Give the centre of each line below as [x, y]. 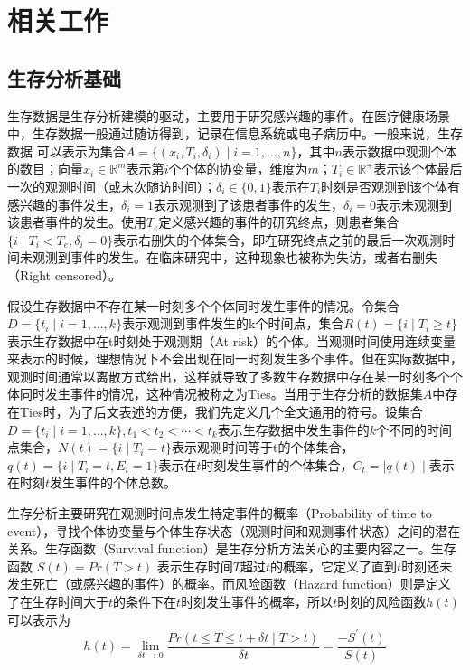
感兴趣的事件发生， [64, 204]
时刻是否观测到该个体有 [391, 186]
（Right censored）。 [64, 274]
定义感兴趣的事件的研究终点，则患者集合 [279, 222]
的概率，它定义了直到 [334, 566]
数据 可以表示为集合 [66, 151]
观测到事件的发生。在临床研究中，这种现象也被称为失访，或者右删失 [235, 257]
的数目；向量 [45, 169]
